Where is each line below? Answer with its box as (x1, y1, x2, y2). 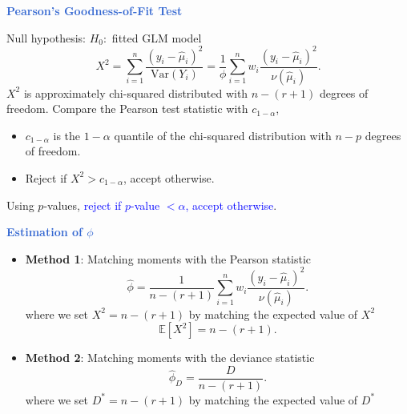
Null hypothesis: (6, 29, 86, 46)
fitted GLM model (111, 29, 202, 46)
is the (53, 127, 81, 143)
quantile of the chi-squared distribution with (114, 127, 332, 143)
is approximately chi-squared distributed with (23, 84, 248, 101)
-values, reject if (43, 196, 122, 213)
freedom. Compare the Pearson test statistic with (6, 100, 248, 117)
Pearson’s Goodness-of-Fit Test (6, 2, 183, 18)
